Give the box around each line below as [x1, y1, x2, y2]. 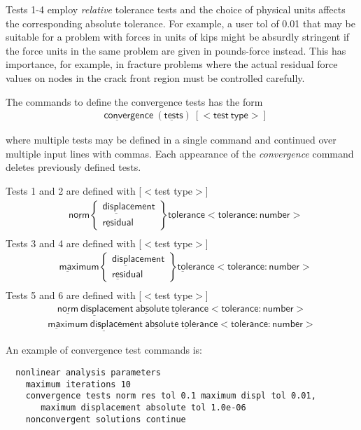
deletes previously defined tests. [6, 160, 141, 174]
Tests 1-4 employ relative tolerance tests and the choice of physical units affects [6, 2, 346, 16]
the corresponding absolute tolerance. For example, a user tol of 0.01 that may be [6, 15, 355, 30]
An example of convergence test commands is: [6, 342, 202, 357]
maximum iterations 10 [25, 379, 131, 389]
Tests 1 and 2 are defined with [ [6, 183, 142, 197]
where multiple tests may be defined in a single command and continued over [6, 132, 337, 147]
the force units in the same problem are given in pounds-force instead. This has [6, 43, 346, 57]
